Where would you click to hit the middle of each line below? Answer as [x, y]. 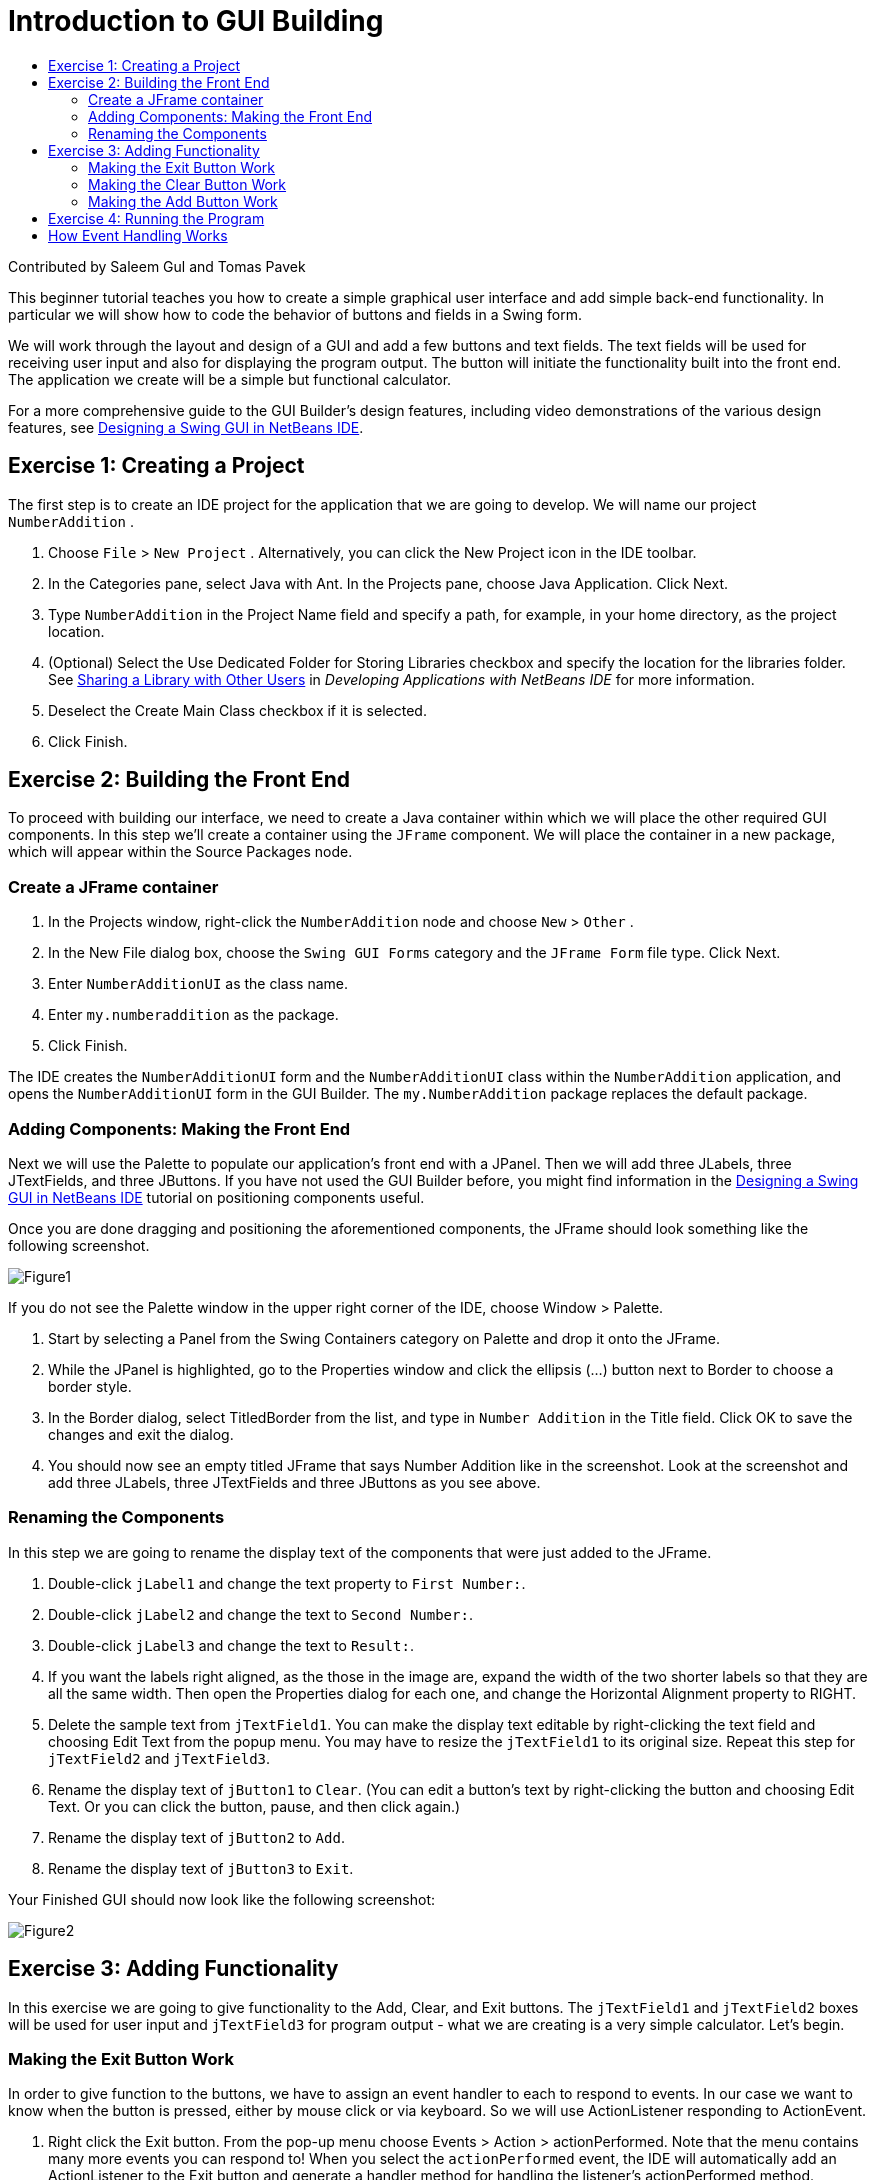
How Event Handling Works [138, 235]
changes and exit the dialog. [141, 1434]
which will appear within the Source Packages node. [180, 852]
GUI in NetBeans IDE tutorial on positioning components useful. [216, 1197]
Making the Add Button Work [183, 201]
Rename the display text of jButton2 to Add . [196, 1837]
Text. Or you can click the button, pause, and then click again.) [254, 1806]
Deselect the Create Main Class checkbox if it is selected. [237, 710]
